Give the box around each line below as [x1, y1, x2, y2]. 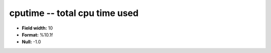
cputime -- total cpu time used [9, 7, 139, 18]
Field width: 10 [22, 25, 53, 31]
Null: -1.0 [22, 39, 41, 45]
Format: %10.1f [22, 31, 53, 37]
